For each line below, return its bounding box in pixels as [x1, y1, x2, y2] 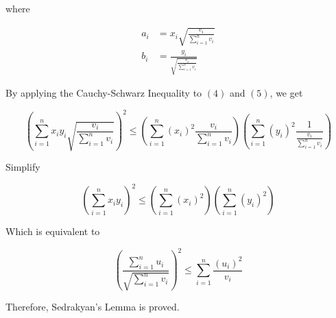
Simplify [5, 160, 40, 174]
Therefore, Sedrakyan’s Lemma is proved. [5, 299, 180, 314]
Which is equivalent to [5, 224, 100, 238]
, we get [269, 86, 303, 100]
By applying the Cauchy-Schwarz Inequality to [5, 86, 202, 100]
